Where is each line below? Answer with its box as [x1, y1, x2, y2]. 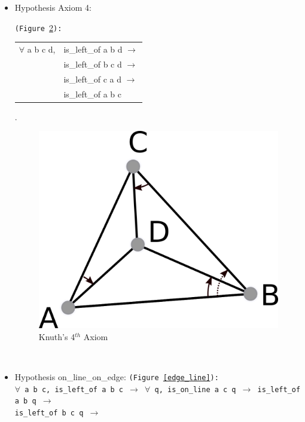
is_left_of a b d [63, 43, 123, 55]
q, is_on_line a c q [154, 385, 236, 394]
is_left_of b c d [63, 57, 122, 70]
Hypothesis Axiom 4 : [14, 1, 91, 13]
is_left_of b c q [14, 409, 84, 418]
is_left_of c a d [63, 72, 121, 85]
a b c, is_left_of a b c [25, 385, 123, 394]
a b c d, [27, 43, 56, 55]
